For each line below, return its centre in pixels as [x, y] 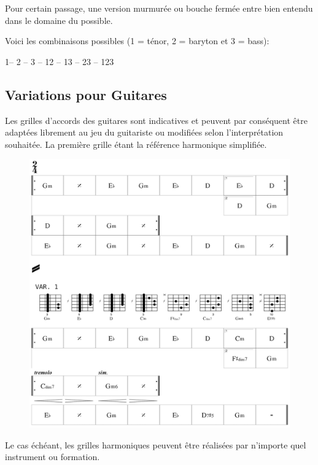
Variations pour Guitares [86, 94]
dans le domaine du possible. [59, 20]
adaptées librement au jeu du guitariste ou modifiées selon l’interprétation [144, 132]
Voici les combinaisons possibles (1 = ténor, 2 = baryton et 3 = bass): [137, 41]
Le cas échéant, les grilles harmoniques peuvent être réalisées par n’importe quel [156, 444]
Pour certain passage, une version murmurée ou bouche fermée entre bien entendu [159, 8]
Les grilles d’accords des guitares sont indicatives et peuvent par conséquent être [156, 120]
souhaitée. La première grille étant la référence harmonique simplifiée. [136, 144]
